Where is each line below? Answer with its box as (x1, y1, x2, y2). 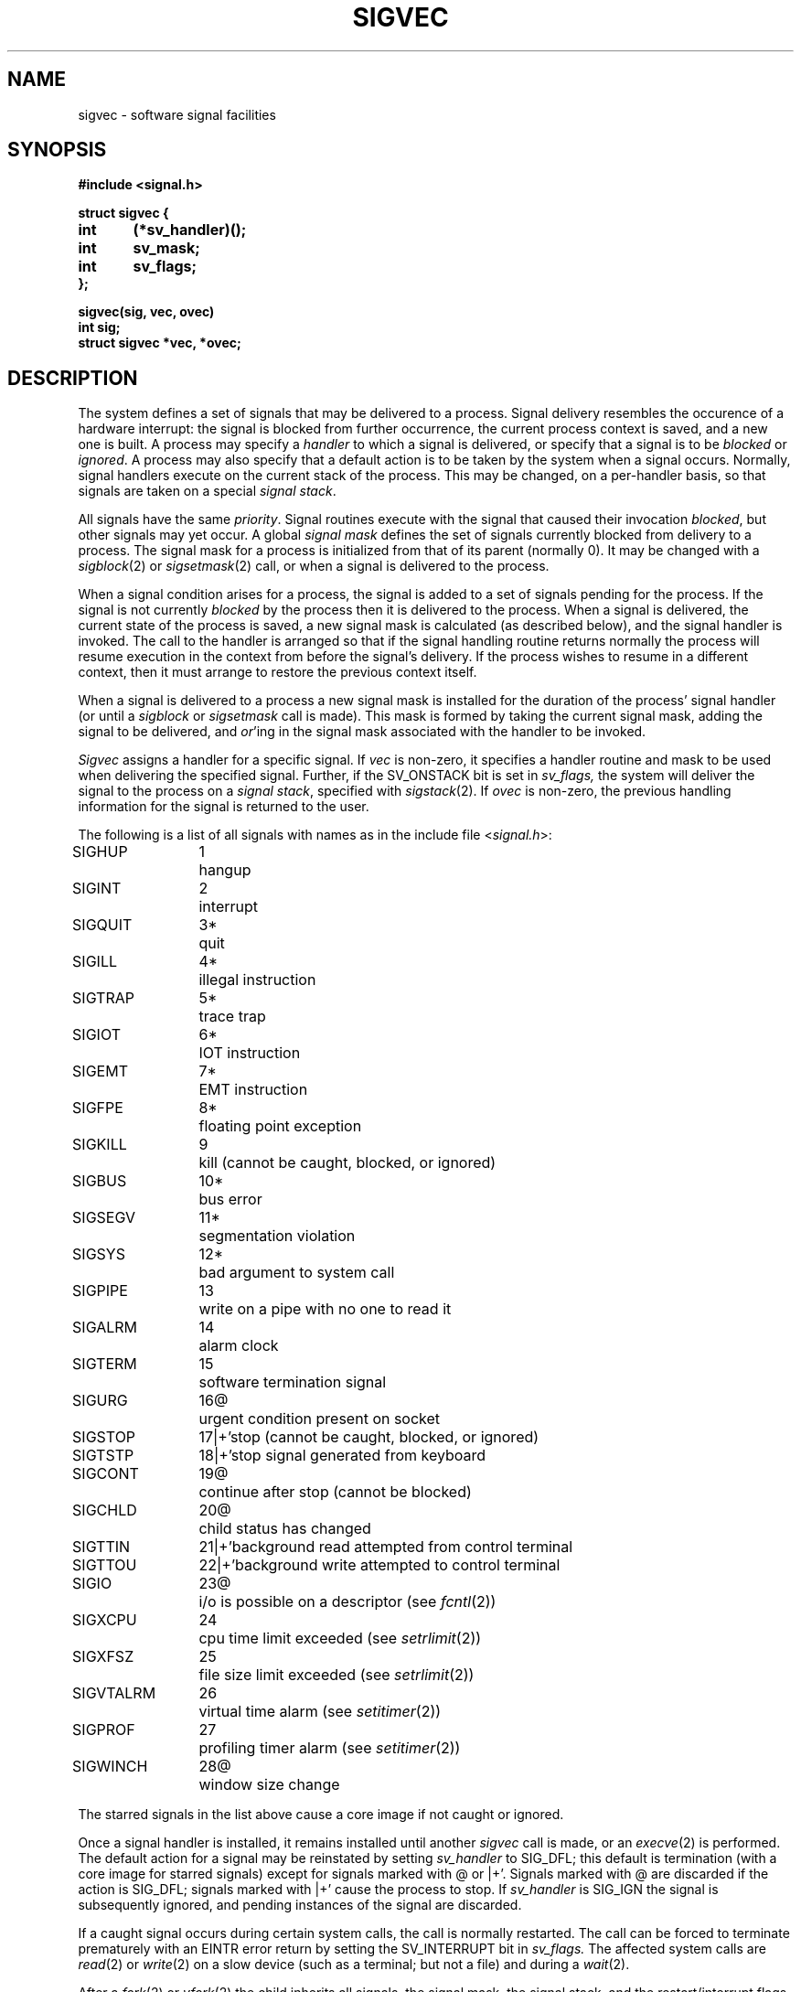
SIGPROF (72, 1720, 135, 1740)
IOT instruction (198, 1044, 301, 1063)
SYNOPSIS (7, 138, 107, 162)
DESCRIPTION (7, 366, 138, 390)
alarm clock (198, 1336, 279, 1355)
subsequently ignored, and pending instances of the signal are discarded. (78, 1897, 522, 1913)
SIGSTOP (72, 1428, 136, 1447)
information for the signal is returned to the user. (78, 798, 369, 815)
